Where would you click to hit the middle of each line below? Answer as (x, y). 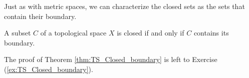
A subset (18, 33)
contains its (211, 33)
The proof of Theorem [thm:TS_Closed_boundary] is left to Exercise (111, 59)
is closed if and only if (151, 33)
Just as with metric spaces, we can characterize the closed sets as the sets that (124, 6)
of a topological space (73, 33)
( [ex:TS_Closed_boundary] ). (49, 69)
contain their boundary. (40, 16)
